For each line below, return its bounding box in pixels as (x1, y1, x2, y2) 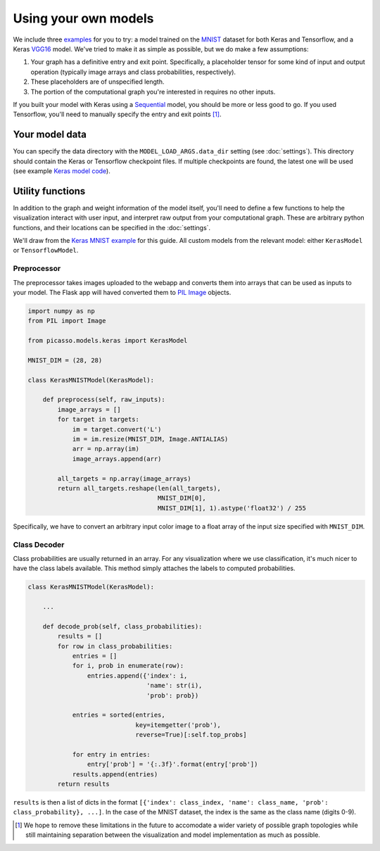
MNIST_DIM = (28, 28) (27, 356, 103, 364)
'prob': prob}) (146, 691, 199, 700)
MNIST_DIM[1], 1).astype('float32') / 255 (157, 504, 306, 512)
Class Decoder (13, 539, 65, 549)
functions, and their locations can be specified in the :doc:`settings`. (13, 223, 211, 232)
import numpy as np (27, 307, 95, 315)
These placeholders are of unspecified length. (30, 77, 165, 86)
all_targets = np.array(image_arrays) (57, 474, 191, 482)
